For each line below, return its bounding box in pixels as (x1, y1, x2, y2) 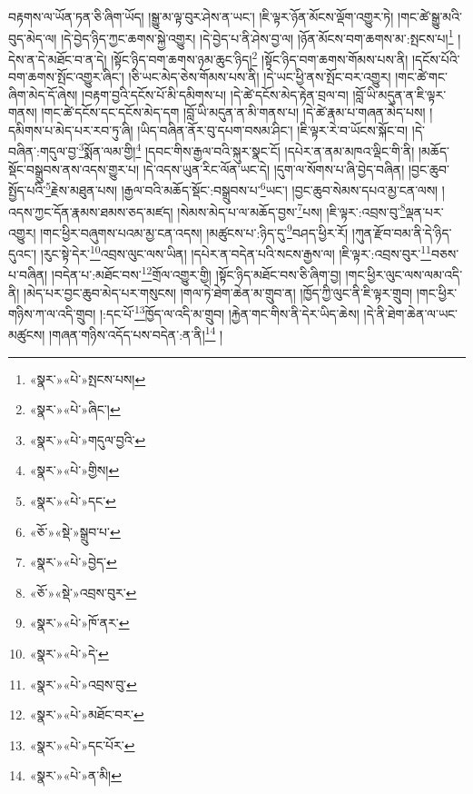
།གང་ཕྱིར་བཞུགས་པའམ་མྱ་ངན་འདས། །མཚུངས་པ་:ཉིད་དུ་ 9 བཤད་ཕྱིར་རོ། (40, 220, 349, 242)
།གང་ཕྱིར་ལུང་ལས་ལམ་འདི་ (345, 264, 463, 283)
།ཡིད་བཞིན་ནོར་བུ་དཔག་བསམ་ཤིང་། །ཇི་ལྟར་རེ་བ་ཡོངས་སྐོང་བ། (137, 120, 409, 139)
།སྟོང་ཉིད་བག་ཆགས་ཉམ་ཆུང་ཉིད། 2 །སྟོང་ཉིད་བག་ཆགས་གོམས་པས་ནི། (111, 46, 409, 68)
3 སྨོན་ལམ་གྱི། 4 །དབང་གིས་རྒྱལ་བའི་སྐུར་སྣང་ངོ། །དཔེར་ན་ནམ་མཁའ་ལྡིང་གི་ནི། (78, 139, 415, 161)
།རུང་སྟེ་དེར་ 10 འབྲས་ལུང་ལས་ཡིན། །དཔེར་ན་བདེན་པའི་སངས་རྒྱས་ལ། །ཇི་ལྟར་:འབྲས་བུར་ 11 (40, 242, 431, 263)
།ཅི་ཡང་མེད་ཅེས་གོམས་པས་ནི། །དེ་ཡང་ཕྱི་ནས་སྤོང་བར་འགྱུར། (128, 67, 391, 86)
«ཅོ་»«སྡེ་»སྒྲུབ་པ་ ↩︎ (29, 521, 121, 541)
